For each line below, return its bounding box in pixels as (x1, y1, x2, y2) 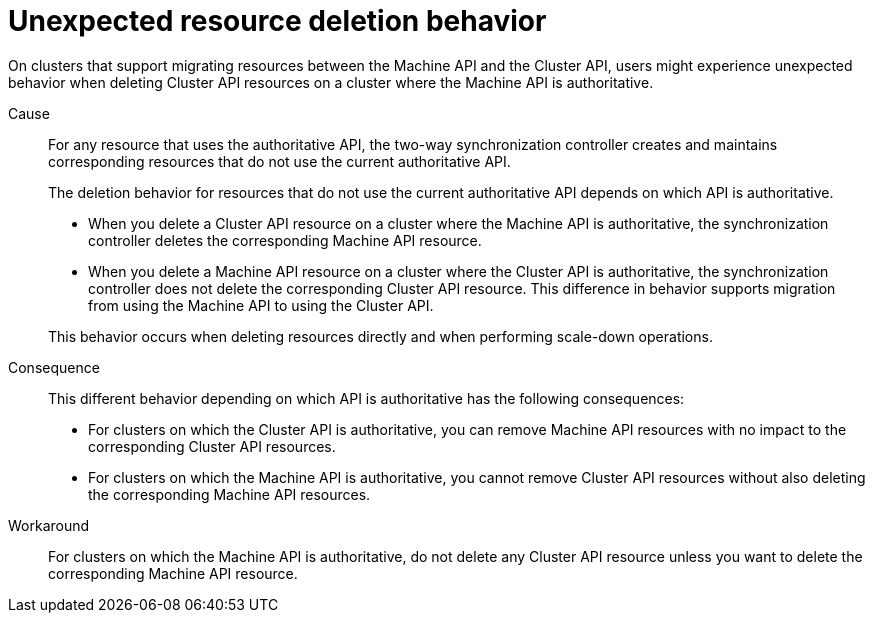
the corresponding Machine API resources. (88, 485, 371, 503)
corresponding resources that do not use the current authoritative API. (48, 152, 511, 170)
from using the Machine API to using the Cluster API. (88, 296, 434, 314)
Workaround (8, 516, 90, 534)
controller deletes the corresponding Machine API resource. (88, 231, 482, 249)
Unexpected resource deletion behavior (8, 4, 547, 38)
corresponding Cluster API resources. (88, 437, 336, 455)
